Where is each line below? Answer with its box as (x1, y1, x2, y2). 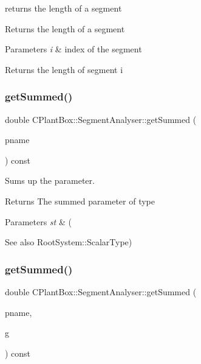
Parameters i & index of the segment (5, 43, 142, 55)
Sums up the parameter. (5, 174, 95, 187)
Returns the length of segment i (5, 63, 123, 75)
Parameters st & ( (5, 215, 72, 228)
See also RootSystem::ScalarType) (5, 236, 132, 248)
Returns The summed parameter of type (5, 194, 155, 207)
